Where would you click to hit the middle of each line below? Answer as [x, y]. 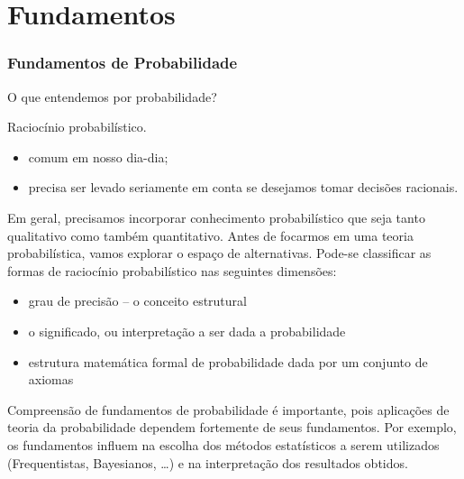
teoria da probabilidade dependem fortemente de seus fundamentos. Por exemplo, [232, 427]
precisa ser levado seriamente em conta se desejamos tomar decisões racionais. [243, 187]
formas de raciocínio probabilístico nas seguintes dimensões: [172, 270]
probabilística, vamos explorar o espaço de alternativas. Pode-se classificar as [219, 253]
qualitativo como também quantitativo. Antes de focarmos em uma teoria [210, 235]
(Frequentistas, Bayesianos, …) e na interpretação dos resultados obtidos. [208, 462]
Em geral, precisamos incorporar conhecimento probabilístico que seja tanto [216, 217]
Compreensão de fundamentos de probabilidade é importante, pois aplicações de [228, 409]
